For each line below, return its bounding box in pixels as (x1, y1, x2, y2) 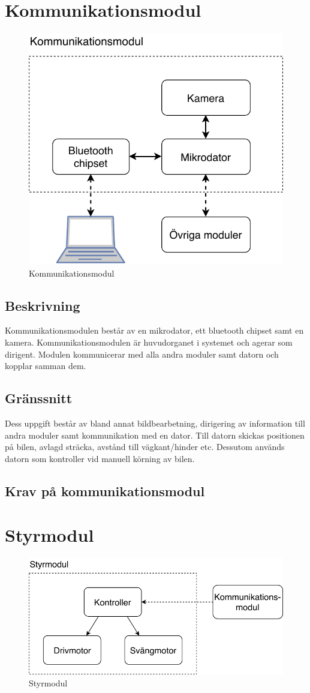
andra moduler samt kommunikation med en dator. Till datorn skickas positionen (5, 428, 305, 441)
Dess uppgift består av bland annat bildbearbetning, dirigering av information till (5, 417, 305, 430)
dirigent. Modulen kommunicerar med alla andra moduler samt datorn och (5, 347, 279, 360)
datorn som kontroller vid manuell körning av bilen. (5, 452, 195, 464)
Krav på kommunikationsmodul (5, 481, 205, 500)
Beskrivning (5, 296, 80, 314)
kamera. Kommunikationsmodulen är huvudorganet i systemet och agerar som (5, 336, 293, 349)
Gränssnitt (5, 389, 73, 407)
